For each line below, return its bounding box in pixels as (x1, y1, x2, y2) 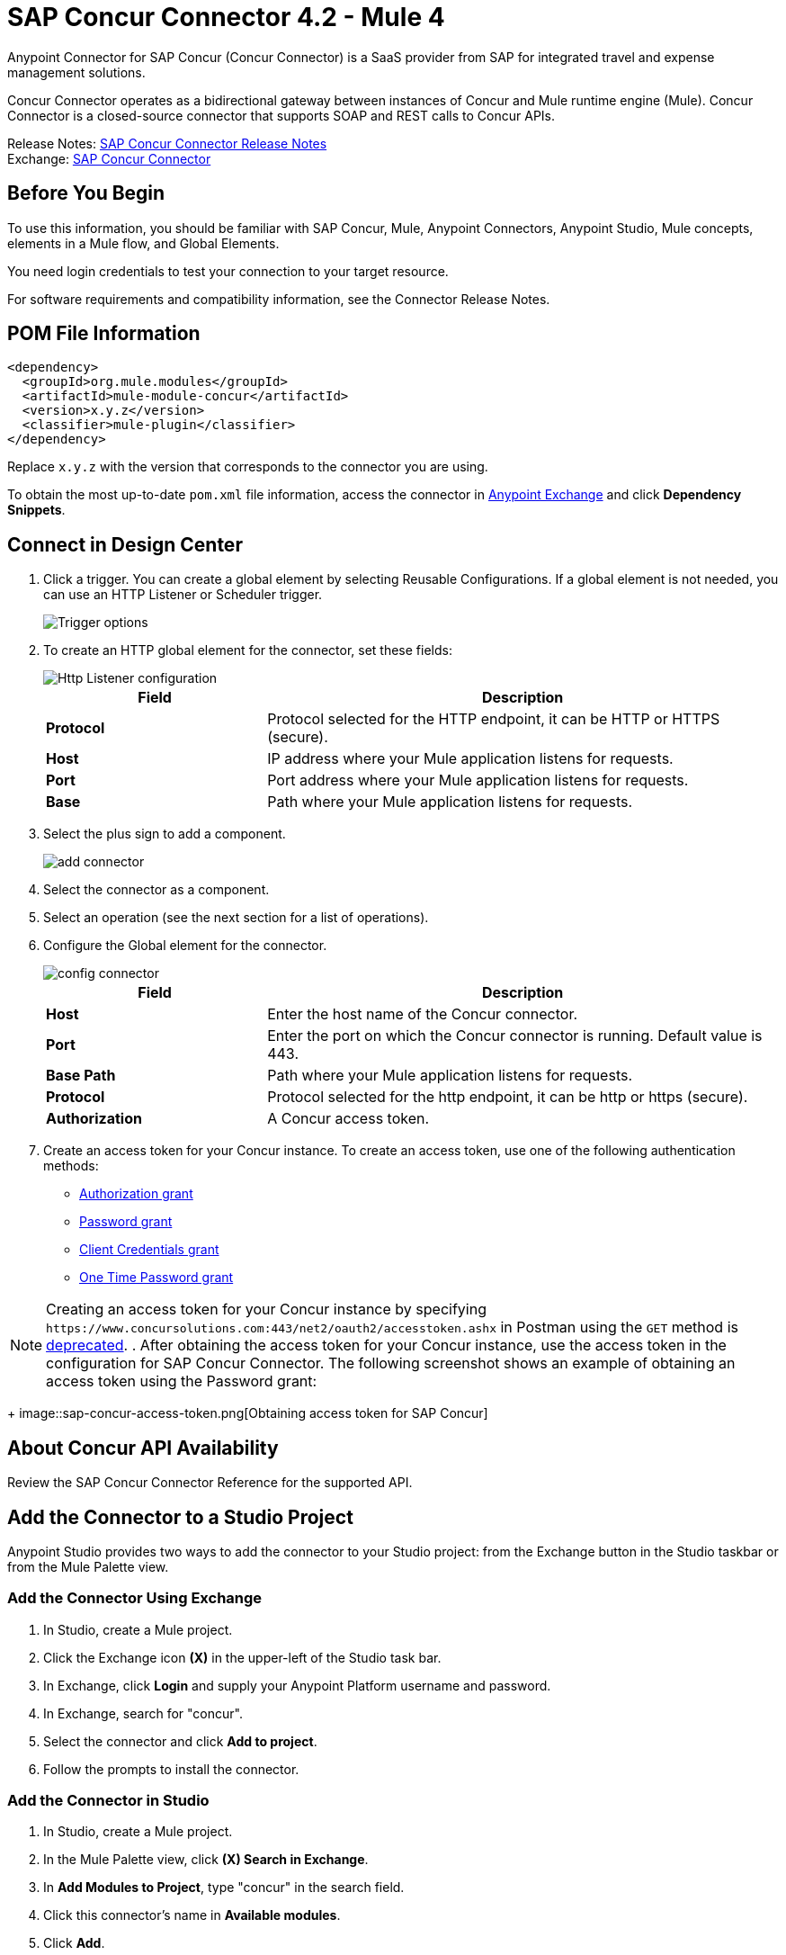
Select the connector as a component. (43, 882, 270, 898)
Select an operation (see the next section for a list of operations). (43, 910, 429, 926)
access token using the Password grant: (46, 1372, 317, 1391)
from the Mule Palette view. (7, 1558, 169, 1574)
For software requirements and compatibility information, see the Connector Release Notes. (7, 291, 550, 307)
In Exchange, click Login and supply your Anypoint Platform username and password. (43, 1677, 551, 1693)
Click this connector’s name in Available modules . (43, 1907, 341, 1924)
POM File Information (7, 322, 201, 345)
